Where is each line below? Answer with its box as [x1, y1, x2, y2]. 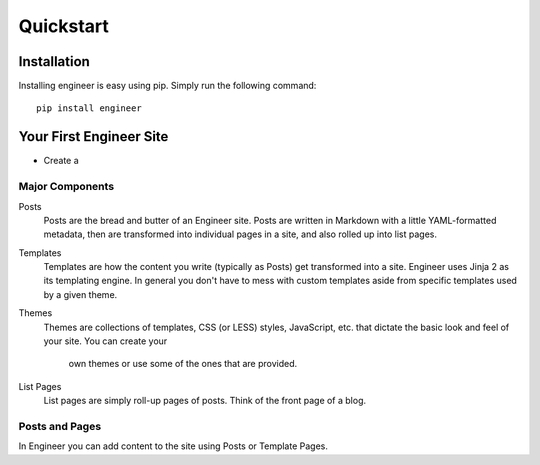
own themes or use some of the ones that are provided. [68, 358, 298, 370]
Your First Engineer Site [18, 128, 169, 145]
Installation [18, 53, 90, 70]
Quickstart [18, 15, 110, 37]
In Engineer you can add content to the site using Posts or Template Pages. [18, 440, 329, 452]
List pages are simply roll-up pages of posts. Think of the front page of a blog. [43, 395, 367, 407]
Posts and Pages [18, 419, 102, 433]
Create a [43, 155, 79, 167]
